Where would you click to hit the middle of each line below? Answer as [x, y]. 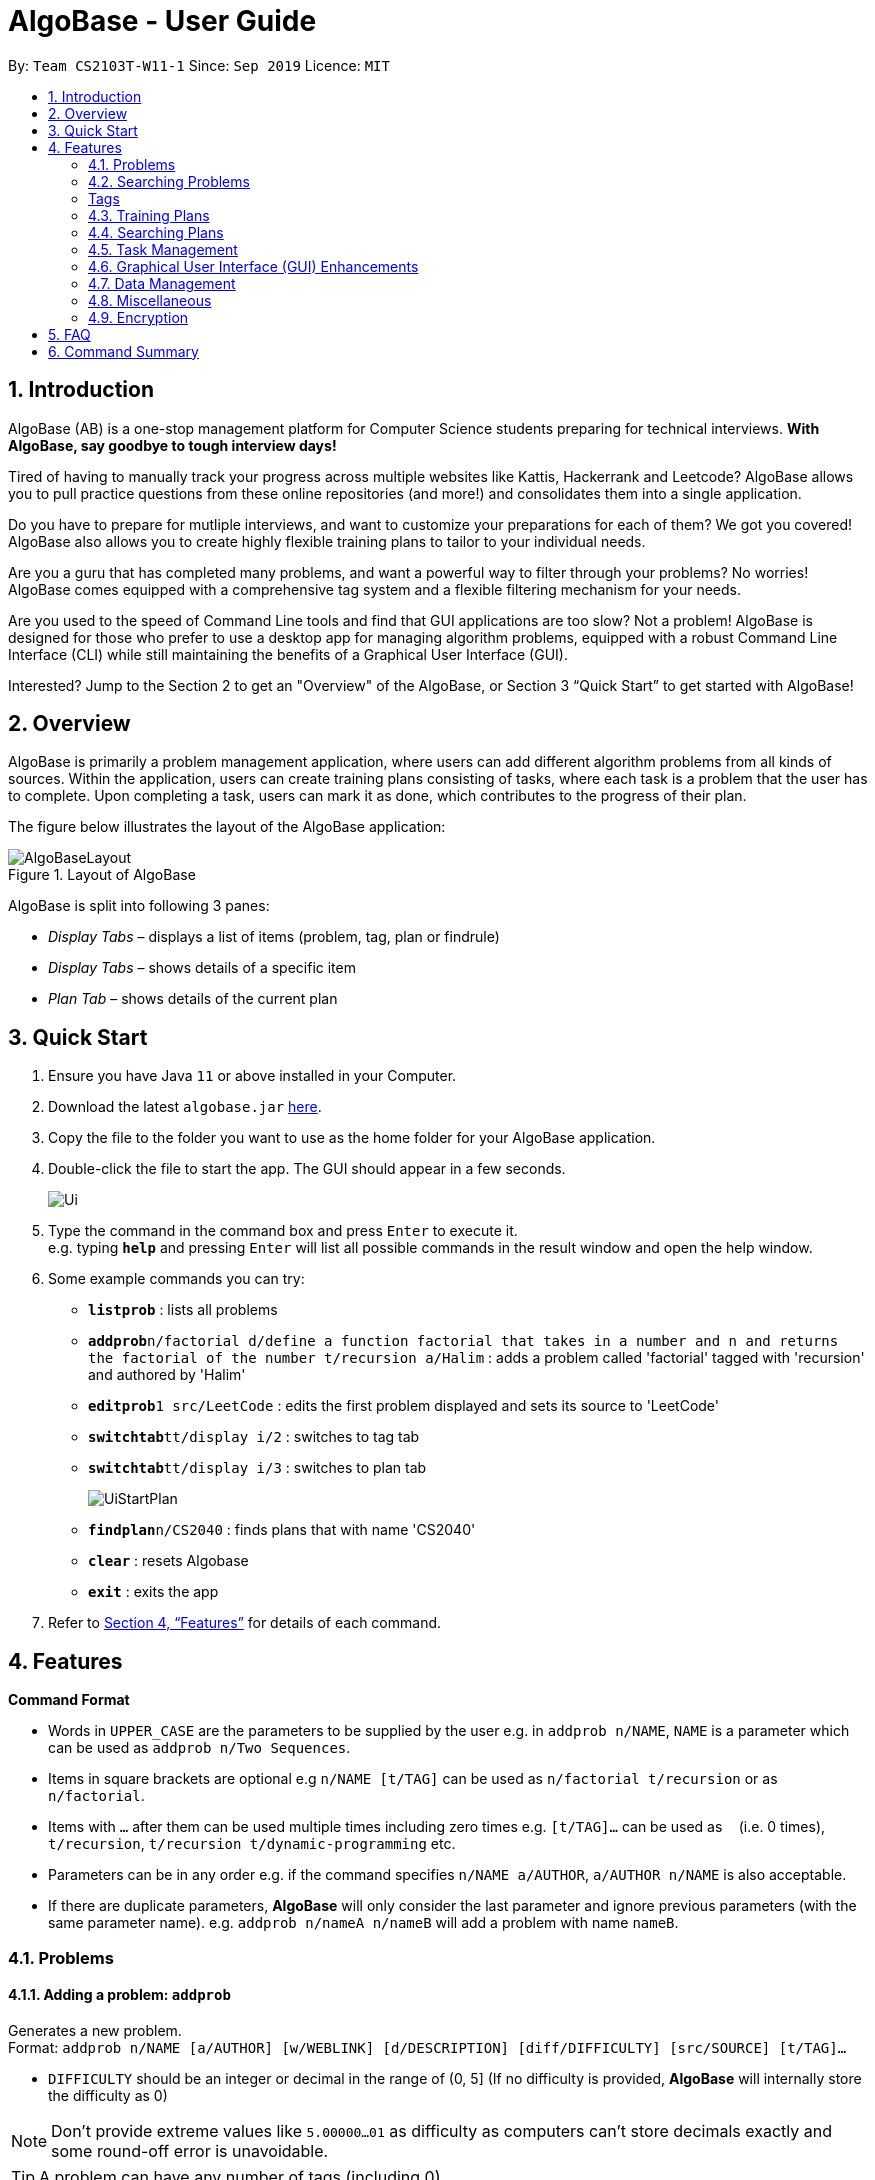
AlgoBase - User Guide [162, 21]
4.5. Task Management [163, 249]
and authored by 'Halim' [167, 1375]
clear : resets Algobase [168, 1561]
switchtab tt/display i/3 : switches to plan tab [257, 1468]
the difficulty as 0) [108, 2095]
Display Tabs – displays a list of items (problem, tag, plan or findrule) [274, 937]
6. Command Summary [123, 351]
